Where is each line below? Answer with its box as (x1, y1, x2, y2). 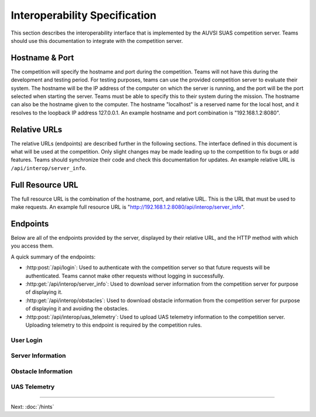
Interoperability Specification (11, 9, 157, 22)
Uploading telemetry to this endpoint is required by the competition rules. (25, 321, 202, 328)
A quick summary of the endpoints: (11, 253, 96, 260)
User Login (11, 336, 43, 344)
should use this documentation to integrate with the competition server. (11, 37, 183, 44)
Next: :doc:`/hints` (11, 403, 54, 410)
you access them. (11, 242, 54, 249)
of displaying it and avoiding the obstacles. (25, 305, 129, 312)
